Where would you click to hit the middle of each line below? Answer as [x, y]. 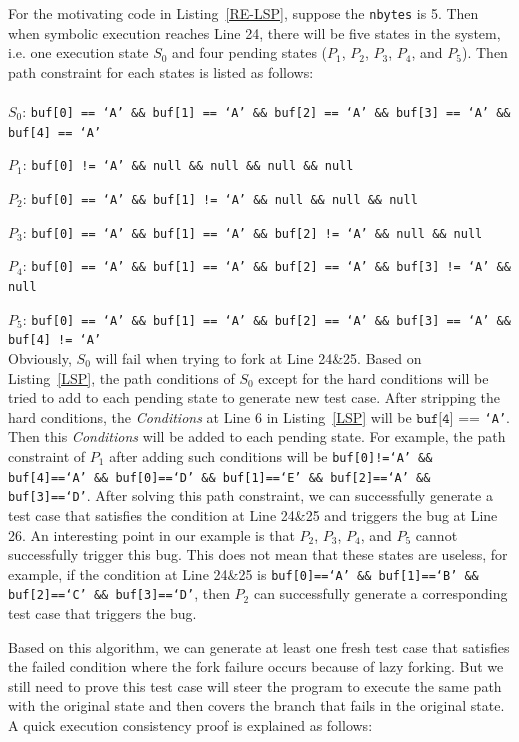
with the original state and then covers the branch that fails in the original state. [256, 705]
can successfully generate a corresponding [380, 593]
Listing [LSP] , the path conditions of [121, 377]
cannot [436, 534]
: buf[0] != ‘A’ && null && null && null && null [188, 164]
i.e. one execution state [78, 52]
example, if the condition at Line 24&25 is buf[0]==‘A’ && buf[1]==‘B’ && [243, 573]
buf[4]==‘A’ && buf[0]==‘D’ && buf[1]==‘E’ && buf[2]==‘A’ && [219, 477]
